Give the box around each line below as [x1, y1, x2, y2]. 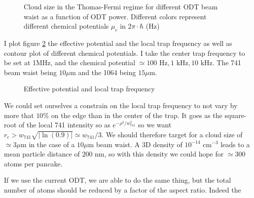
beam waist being [4, 67, 57, 77]
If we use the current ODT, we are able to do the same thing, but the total [4, 175, 231, 185]
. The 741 [212, 57, 242, 68]
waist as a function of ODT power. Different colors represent [24, 11, 207, 21]
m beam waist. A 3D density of [88, 139, 182, 149]
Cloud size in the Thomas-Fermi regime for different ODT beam [24, 1, 218, 11]
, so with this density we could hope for [104, 149, 224, 159]
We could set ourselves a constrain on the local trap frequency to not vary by [4, 100, 238, 110]
